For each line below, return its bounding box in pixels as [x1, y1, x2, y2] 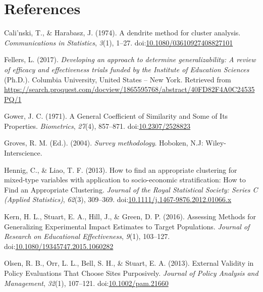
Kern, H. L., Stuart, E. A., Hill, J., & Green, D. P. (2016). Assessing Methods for [4, 211, 256, 222]
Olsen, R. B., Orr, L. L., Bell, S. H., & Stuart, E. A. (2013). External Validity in [4, 258, 254, 268]
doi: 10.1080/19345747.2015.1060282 [4, 240, 114, 251]
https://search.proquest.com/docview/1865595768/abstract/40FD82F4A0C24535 [4, 84, 255, 94]
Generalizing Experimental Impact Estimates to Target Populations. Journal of [4, 221, 250, 231]
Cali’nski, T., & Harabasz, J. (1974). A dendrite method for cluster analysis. [4, 27, 241, 38]
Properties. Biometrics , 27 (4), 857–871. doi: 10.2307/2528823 [4, 120, 191, 131]
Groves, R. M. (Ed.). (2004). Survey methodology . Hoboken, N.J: [4, 137, 203, 148]
